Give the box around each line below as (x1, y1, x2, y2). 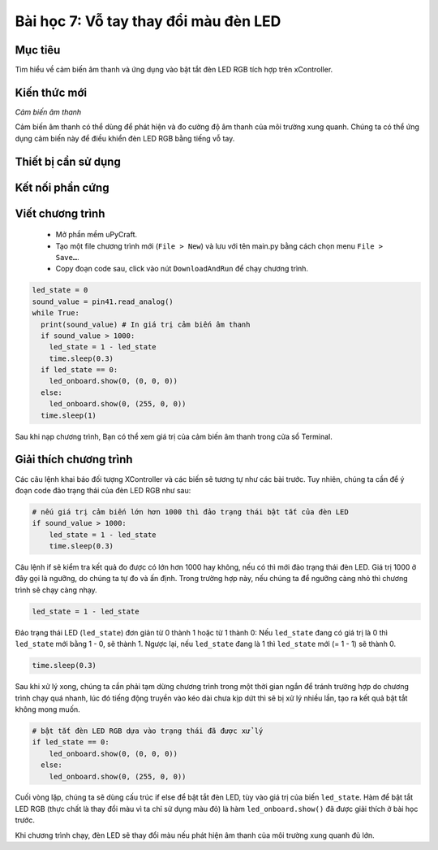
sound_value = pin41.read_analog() (32, 297, 174, 306)
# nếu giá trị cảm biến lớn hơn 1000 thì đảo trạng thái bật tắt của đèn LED (32, 507, 349, 516)
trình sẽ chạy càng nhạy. (15, 585, 97, 595)
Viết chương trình (15, 206, 105, 220)
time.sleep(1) (41, 410, 97, 420)
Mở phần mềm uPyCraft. (55, 230, 138, 240)
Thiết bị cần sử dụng (15, 154, 121, 168)
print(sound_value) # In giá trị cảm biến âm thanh (41, 319, 251, 329)
